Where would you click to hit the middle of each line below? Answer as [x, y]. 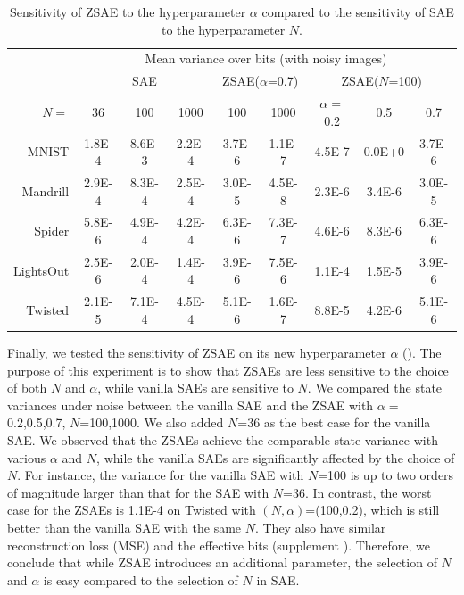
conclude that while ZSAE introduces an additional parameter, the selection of [222, 562]
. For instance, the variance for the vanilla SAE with [161, 475]
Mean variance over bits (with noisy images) [266, 58]
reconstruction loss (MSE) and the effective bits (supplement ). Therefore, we [219, 545]
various [27, 457]
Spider [52, 231]
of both [27, 388]
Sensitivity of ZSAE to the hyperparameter [128, 12]
